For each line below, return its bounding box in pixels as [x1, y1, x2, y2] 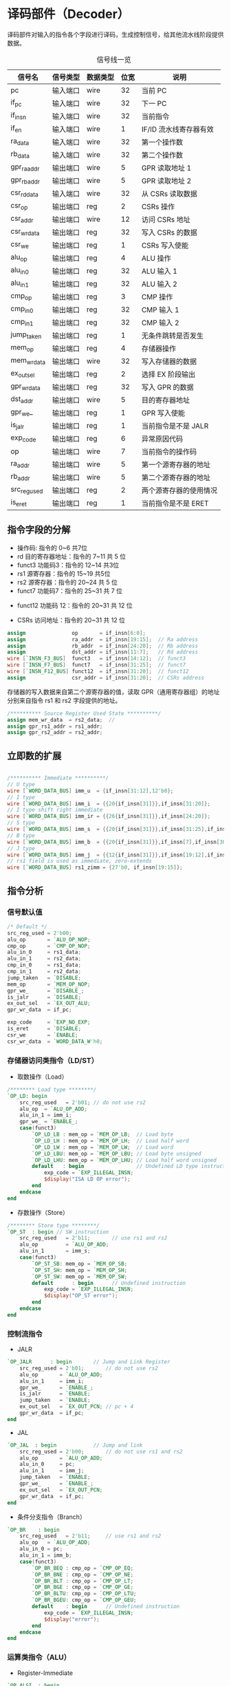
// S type [7, 819, 36, 826]
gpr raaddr [10, 162, 40, 173]
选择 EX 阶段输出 [141, 369, 196, 379]
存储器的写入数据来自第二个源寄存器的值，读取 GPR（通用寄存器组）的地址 [7, 687, 220, 695]
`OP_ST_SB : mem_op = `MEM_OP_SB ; [32, 1260, 128, 1267]
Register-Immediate [16, 1669, 74, 1677]
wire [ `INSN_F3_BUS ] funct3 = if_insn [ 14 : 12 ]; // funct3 [7, 655, 186, 662]
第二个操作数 [141, 150, 184, 160]
